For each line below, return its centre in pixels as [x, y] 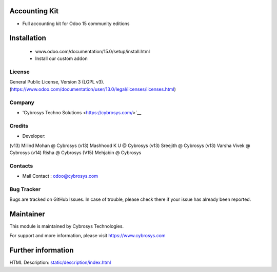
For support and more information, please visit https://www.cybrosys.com [88, 236]
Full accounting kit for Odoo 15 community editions [76, 24]
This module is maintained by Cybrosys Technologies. [67, 226]
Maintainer [27, 214]
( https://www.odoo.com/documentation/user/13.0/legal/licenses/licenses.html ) [93, 89]
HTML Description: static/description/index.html [60, 263]
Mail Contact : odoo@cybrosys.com [60, 176]
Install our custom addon [61, 58]
